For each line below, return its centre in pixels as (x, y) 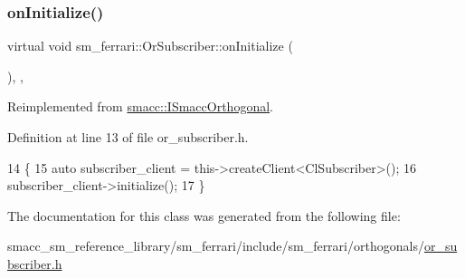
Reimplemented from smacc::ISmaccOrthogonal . (140, 106)
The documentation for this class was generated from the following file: (204, 215)
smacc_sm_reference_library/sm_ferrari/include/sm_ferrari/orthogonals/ (216, 246)
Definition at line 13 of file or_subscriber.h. (128, 137)
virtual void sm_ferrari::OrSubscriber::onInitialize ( (150, 46)
